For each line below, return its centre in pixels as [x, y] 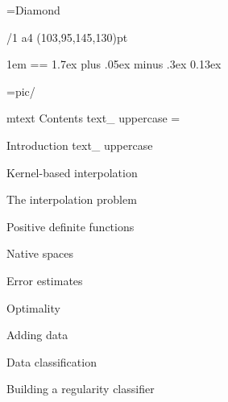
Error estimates [45, 280]
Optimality [33, 307]
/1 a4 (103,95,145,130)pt [67, 37]
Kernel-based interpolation [72, 172]
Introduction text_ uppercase [80, 145]
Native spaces [40, 253]
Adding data [37, 335]
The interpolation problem [72, 199]
